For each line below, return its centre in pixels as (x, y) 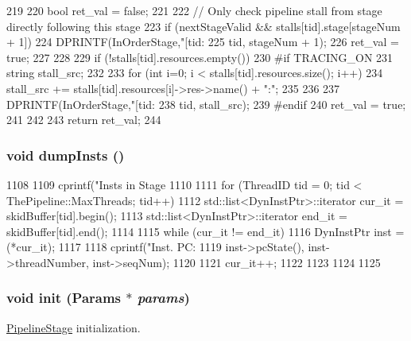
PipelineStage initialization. (74, 327)
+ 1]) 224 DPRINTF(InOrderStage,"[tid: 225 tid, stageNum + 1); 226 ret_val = (203, 42)
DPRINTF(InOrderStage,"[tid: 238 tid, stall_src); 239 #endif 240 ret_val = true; (206, 104)
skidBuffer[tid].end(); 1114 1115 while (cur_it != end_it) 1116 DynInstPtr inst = (205, 231)
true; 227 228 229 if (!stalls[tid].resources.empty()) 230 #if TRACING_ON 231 (200, 57)
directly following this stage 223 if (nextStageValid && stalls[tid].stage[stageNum (204, 26)
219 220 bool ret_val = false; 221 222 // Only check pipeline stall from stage (194, 10)
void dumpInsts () (66, 155)
